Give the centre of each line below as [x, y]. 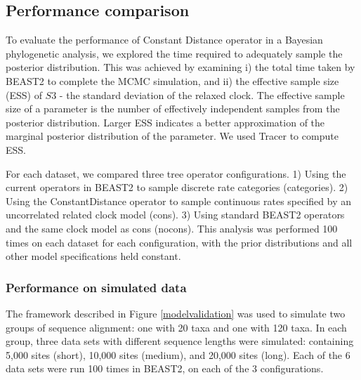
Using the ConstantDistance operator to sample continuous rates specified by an [178, 201]
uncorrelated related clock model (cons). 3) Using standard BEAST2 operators [175, 215]
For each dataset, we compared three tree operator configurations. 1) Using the [176, 173]
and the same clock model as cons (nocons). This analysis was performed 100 [172, 228]
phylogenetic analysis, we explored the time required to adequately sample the [174, 53]
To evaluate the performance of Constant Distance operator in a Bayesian [164, 40]
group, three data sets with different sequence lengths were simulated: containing [180, 341]
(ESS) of [24, 94]
